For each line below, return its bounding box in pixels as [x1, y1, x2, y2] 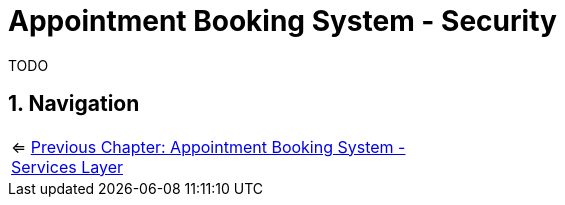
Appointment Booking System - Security [8, 4, 557, 38]
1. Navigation [8, 91, 140, 117]
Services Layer [11, 156, 123, 177]
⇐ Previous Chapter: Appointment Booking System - [11, 136, 406, 157]
